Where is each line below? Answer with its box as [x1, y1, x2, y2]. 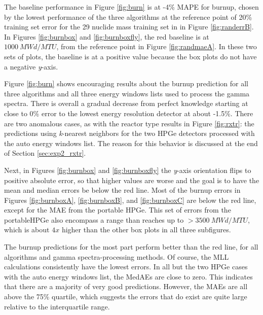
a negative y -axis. [4, 61, 58, 72]
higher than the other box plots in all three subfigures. [61, 224, 231, 235]
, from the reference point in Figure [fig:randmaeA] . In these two [56, 41, 257, 52]
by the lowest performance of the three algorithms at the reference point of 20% [4, 11, 252, 22]
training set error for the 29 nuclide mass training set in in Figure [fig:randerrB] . [4, 21, 254, 32]
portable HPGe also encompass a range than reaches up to [4, 214, 184, 225]
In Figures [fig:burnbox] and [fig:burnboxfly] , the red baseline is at [4, 31, 209, 42]
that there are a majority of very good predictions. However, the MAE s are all [4, 281, 248, 292]
